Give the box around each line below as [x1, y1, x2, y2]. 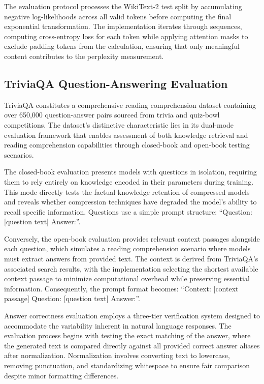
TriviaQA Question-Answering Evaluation [4, 75, 228, 91]
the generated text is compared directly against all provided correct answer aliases [4, 340, 260, 350]
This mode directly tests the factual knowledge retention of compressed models [4, 186, 250, 197]
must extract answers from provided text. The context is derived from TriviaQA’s [4, 253, 258, 264]
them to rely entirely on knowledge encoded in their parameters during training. [4, 176, 254, 187]
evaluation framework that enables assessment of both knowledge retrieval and [4, 129, 248, 140]
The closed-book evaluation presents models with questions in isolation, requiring [4, 166, 257, 177]
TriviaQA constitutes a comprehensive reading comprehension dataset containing [4, 99, 256, 110]
